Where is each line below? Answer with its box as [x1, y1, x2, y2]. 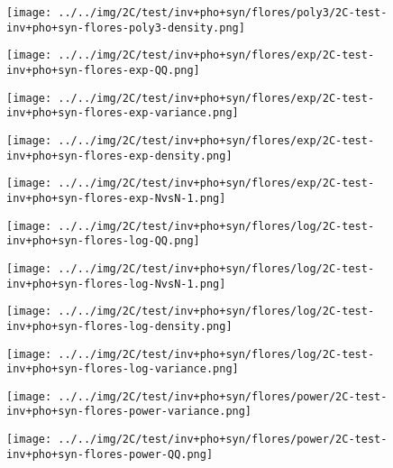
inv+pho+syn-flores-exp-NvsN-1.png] [6, 191, 226, 205]
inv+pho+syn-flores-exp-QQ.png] [6, 63, 200, 77]
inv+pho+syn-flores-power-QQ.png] [6, 447, 214, 461]
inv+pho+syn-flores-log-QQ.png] [6, 234, 200, 248]
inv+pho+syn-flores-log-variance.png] [6, 362, 239, 376]
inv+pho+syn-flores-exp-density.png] [6, 149, 233, 162]
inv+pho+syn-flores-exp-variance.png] [6, 106, 239, 120]
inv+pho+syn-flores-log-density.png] [6, 319, 233, 333]
